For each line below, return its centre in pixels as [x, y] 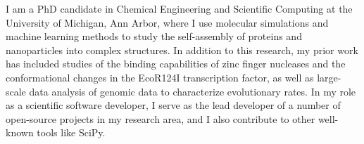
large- [329, 77]
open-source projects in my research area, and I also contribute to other [161, 118]
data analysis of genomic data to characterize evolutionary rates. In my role [193, 91]
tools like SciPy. [71, 132]
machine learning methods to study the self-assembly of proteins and [154, 36]
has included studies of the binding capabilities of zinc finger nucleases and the [176, 64]
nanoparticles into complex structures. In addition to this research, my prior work [182, 50]
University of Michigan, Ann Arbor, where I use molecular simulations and [167, 22]
